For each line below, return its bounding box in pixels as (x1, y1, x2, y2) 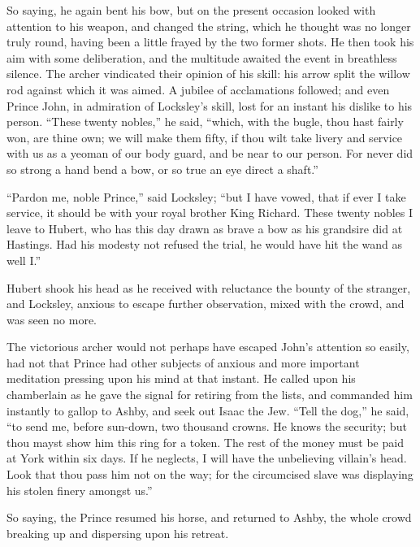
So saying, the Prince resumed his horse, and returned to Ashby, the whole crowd (6, 509, 412, 526)
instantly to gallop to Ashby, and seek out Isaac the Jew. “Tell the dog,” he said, (6, 402, 409, 419)
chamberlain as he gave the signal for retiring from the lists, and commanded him (6, 386, 413, 403)
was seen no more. (6, 310, 97, 328)
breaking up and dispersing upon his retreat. (6, 524, 229, 541)
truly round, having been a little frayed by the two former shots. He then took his (6, 33, 414, 50)
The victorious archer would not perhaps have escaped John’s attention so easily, (6, 338, 409, 355)
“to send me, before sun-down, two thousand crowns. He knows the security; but (6, 418, 407, 435)
